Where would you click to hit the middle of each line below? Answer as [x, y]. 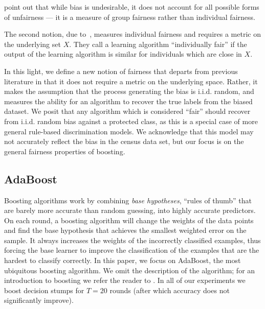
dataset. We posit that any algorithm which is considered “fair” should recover [127, 111]
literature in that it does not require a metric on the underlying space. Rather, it [131, 81]
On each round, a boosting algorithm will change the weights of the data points [129, 220]
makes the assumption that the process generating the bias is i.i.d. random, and [129, 91]
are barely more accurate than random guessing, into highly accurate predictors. [130, 210]
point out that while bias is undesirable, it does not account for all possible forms [132, 7]
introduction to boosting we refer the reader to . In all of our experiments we [125, 280]
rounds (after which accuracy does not [170, 290]
